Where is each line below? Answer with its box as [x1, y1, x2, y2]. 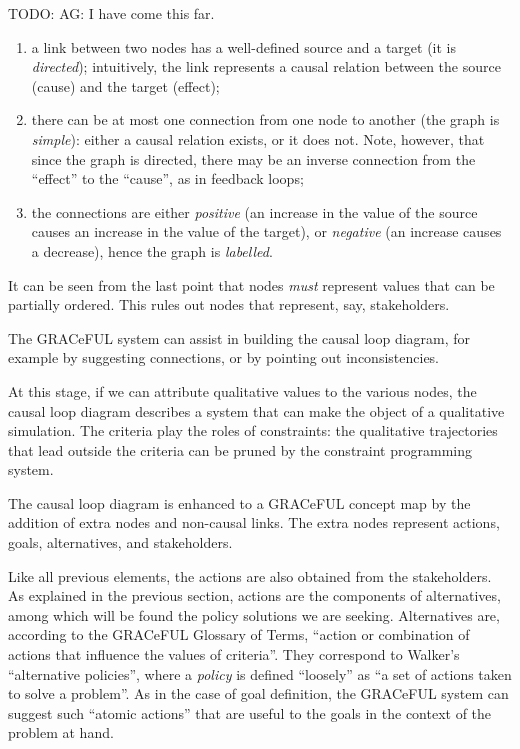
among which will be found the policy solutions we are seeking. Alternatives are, [8, 604, 500, 625]
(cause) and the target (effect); [31, 75, 220, 96]
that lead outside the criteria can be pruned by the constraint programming [8, 439, 472, 460]
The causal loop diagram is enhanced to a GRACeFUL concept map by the [8, 492, 471, 513]
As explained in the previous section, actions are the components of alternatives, [8, 585, 501, 606]
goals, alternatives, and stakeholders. [8, 532, 233, 553]
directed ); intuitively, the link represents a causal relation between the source [31, 56, 501, 77]
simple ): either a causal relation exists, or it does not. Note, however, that [31, 128, 485, 149]
